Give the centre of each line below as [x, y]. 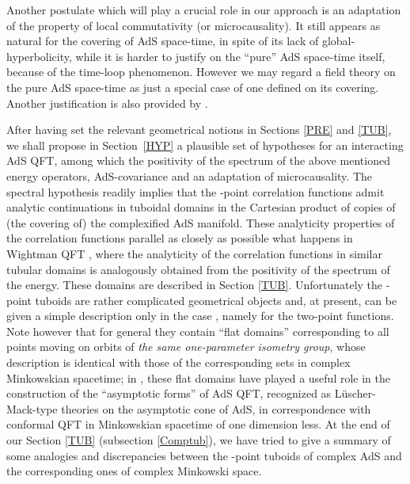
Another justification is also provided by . [107, 103]
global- [338, 41]
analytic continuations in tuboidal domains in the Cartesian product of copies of [201, 207]
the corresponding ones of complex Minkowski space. [134, 471]
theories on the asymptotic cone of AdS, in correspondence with [216, 408]
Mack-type [32, 408]
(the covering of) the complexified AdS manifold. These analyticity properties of [201, 222]
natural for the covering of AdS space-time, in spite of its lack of [163, 41]
